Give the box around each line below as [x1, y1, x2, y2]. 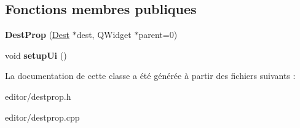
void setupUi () [5, 48, 67, 61]
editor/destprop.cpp [5, 110, 80, 123]
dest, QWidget [76, 28, 132, 41]
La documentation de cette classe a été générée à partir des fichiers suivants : [5, 69, 296, 82]
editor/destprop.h [5, 89, 71, 102]
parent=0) [138, 28, 178, 41]
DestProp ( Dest [5, 28, 69, 41]
